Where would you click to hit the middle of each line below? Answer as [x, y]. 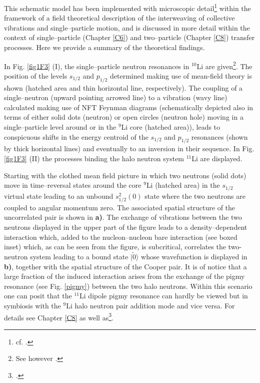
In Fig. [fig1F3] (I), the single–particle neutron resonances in [97, 66]
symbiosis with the [32, 305]
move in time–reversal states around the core [73, 185]
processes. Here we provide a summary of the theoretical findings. [104, 47]
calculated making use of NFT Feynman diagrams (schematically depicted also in [129, 107]
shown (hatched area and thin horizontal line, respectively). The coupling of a [123, 87]
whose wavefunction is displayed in [194, 257]
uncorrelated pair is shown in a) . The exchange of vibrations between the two [123, 217]
